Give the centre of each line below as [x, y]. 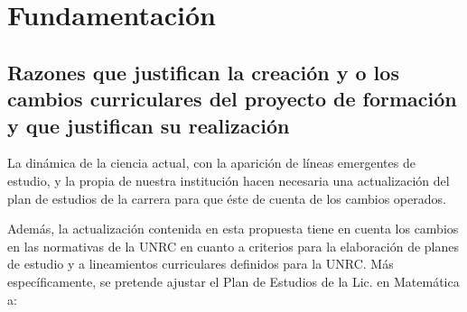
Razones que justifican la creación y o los [203, 72]
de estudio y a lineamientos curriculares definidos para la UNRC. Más [201, 264]
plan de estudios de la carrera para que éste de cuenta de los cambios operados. [227, 198]
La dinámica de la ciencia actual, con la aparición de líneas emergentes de [211, 163]
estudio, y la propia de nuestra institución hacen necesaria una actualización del [229, 180]
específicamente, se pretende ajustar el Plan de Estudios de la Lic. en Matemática [233, 281]
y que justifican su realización [149, 125]
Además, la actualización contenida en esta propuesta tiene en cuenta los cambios [233, 229]
